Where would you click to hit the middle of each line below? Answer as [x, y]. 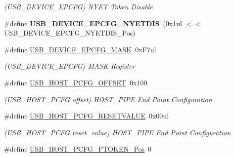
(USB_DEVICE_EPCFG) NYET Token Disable [78, 6]
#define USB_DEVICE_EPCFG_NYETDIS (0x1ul [93, 23]
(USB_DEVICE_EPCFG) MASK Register [70, 66]
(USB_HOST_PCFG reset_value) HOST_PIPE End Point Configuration [117, 132]
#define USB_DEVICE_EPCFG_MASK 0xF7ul [80, 49]
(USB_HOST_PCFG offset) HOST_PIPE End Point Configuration [108, 99]
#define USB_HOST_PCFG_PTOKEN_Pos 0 [78, 149]
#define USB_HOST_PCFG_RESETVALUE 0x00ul [87, 116]
